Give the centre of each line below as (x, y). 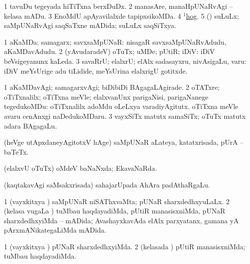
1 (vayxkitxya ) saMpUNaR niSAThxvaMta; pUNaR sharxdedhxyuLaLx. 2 (117, 201)
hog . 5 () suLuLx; (212, 15)
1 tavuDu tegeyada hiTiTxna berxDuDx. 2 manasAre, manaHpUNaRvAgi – (118, 6)
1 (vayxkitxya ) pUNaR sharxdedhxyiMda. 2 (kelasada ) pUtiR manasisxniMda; (125, 246)
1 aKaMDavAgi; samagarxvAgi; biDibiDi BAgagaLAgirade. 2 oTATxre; (112, 87)
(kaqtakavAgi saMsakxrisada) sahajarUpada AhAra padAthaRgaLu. (107, 184)
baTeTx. (16, 151)
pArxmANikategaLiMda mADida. (55, 230)
